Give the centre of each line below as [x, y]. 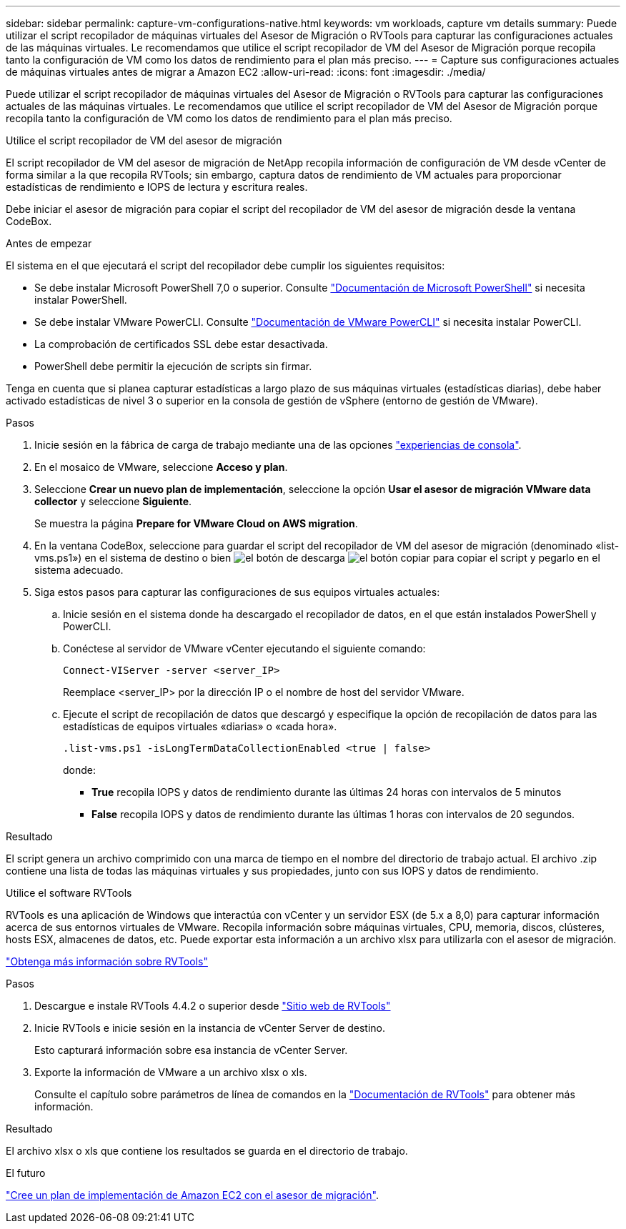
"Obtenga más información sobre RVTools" [107, 961]
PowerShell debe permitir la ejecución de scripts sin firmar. [173, 366]
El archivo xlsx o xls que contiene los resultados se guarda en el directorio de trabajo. [207, 1151]
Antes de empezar [49, 243]
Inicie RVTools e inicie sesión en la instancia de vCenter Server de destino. [210, 1028]
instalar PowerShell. [81, 300]
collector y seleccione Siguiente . [113, 501]
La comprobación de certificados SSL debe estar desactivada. [181, 344]
